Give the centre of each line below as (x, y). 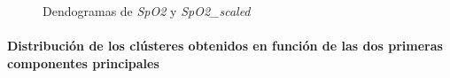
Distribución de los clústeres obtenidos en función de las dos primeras (225, 46)
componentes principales (83, 62)
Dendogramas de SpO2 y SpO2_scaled (147, 11)
